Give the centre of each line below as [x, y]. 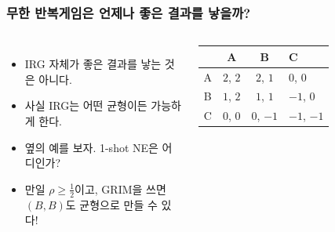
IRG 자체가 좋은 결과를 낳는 [93, 64]
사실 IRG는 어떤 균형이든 [86, 105]
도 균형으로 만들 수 [111, 204]
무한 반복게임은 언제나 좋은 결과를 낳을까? [129, 12]
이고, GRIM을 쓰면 [120, 188]
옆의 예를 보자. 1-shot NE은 [91, 147]
